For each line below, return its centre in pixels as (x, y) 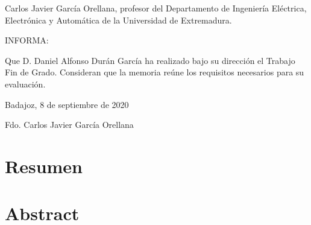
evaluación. (25, 84)
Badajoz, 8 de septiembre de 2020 (67, 104)
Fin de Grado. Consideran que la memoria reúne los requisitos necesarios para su (155, 72)
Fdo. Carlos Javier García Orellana (69, 125)
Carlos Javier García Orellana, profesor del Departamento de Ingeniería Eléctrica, (156, 8)
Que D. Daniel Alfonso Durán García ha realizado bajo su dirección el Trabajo (150, 60)
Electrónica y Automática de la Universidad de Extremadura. (118, 20)
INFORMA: (27, 40)
